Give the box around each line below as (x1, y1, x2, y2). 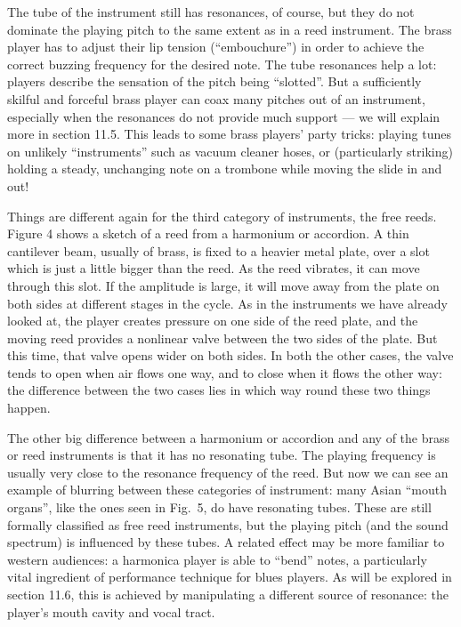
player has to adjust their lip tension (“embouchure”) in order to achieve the (7, 37, 425, 56)
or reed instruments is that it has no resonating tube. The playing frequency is (7, 446, 436, 464)
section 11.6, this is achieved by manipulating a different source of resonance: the (7, 585, 449, 603)
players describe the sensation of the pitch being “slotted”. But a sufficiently (7, 72, 422, 91)
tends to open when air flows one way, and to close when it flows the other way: (7, 363, 442, 382)
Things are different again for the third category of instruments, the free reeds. (7, 206, 437, 225)
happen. (7, 398, 51, 417)
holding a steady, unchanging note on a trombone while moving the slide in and (7, 159, 442, 178)
